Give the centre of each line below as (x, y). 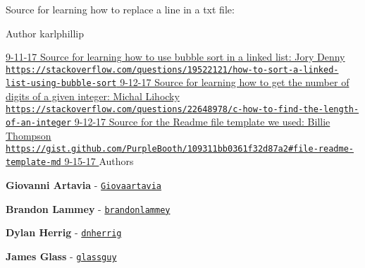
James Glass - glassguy (61, 256)
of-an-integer (39, 123)
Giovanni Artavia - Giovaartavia (84, 184)
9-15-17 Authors (99, 161)
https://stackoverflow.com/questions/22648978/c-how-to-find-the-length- (182, 109)
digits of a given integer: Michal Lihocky (93, 96)
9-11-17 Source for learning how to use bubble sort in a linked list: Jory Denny (175, 57)
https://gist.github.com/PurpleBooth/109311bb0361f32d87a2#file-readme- (180, 148)
